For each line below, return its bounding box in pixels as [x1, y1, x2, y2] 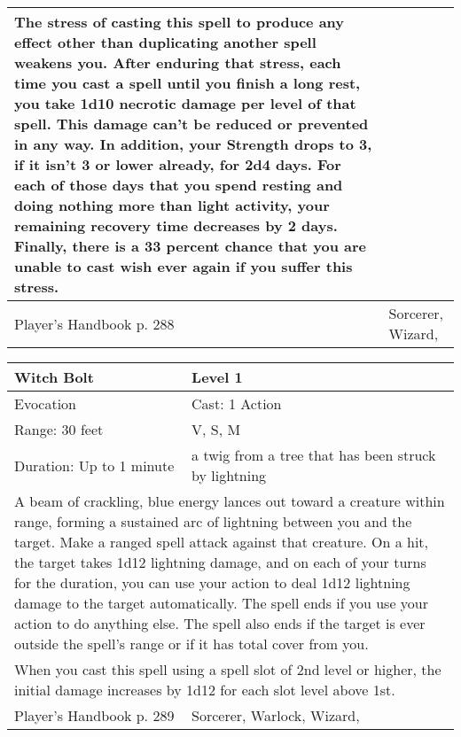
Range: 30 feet [14, 419, 104, 439]
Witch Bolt [14, 367, 94, 387]
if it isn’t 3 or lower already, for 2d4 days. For [14, 154, 341, 175]
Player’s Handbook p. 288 [14, 313, 175, 334]
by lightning [191, 465, 267, 485]
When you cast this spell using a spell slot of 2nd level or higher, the [14, 659, 441, 679]
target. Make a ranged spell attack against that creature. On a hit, [14, 531, 429, 552]
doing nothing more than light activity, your [14, 195, 330, 215]
